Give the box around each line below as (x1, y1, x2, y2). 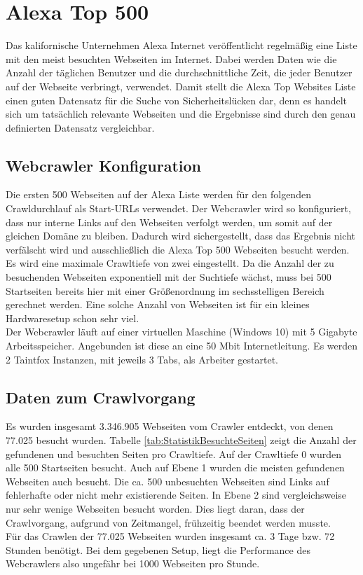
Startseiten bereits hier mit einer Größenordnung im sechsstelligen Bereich (6, 283, 324, 298)
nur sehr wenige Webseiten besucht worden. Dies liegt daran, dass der (6, 501, 305, 515)
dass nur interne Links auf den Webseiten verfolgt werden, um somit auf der (6, 214, 333, 229)
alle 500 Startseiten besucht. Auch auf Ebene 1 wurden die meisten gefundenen (6, 460, 345, 475)
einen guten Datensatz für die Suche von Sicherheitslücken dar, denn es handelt (6, 92, 348, 107)
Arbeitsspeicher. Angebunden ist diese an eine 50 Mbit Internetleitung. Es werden (6, 338, 358, 353)
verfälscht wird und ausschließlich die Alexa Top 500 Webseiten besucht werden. (6, 242, 350, 256)
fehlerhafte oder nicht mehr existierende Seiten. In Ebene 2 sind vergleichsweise (6, 487, 347, 502)
